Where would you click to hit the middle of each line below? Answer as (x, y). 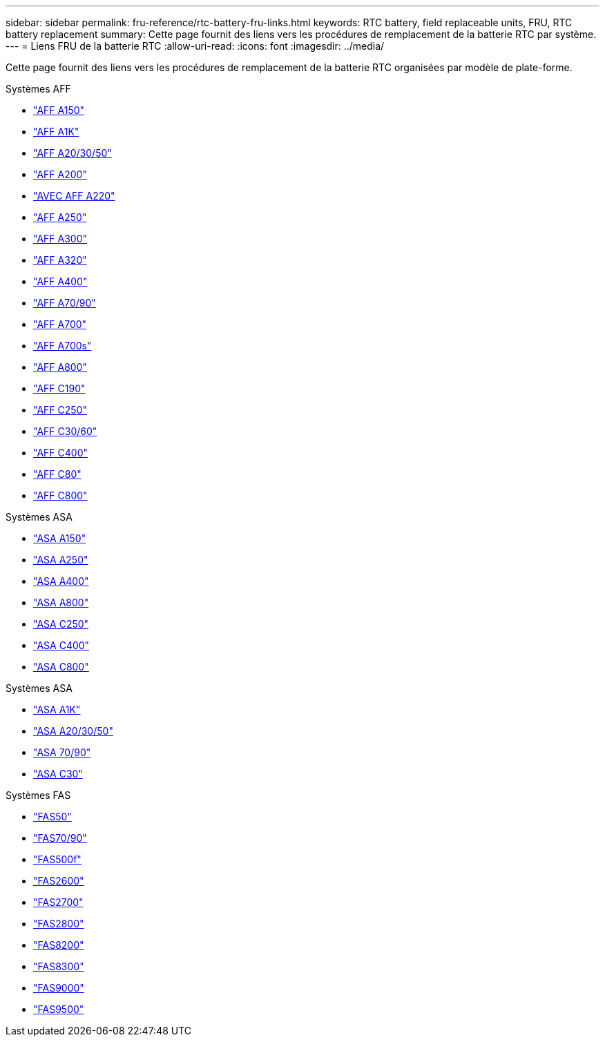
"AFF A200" (60, 174)
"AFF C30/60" (65, 431)
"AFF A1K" (56, 132)
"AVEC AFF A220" (74, 196)
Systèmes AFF (38, 89)
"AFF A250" (60, 217)
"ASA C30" (58, 774)
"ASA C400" (61, 645)
